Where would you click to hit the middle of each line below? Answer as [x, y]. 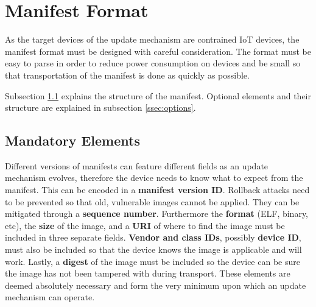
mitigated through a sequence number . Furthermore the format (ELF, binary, [157, 213]
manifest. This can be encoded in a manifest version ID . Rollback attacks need [157, 190]
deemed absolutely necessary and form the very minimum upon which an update [156, 285]
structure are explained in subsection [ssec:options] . [100, 108]
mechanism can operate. [50, 297]
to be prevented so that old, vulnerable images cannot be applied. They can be [152, 201]
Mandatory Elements [72, 140]
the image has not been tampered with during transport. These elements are [148, 273]
